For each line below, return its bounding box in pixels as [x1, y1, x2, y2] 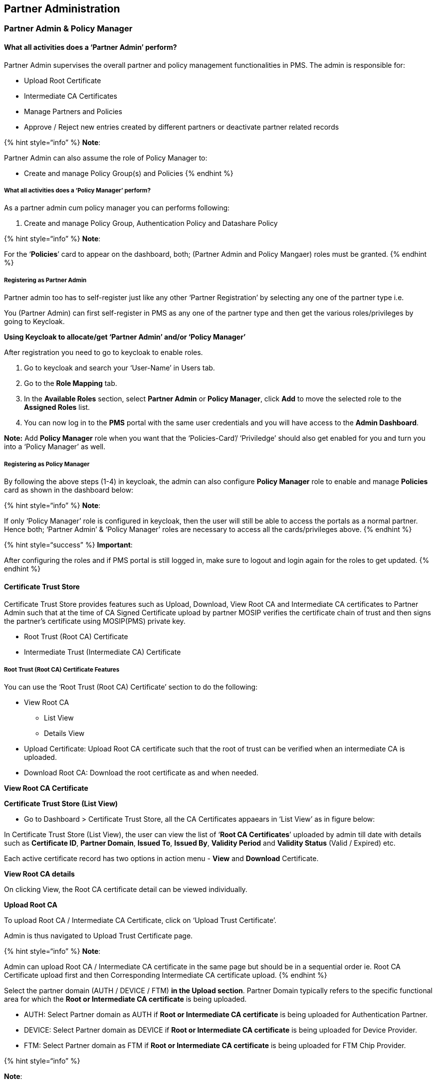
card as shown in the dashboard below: [4, 485, 134, 494]
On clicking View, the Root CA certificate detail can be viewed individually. [4, 885, 247, 894]
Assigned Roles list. [24, 403, 90, 412]
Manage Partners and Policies [24, 107, 122, 116]
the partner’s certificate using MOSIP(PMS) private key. [4, 617, 186, 626]
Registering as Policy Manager [4, 460, 90, 468]
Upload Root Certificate [24, 76, 101, 85]
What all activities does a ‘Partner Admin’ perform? [4, 43, 177, 52]
